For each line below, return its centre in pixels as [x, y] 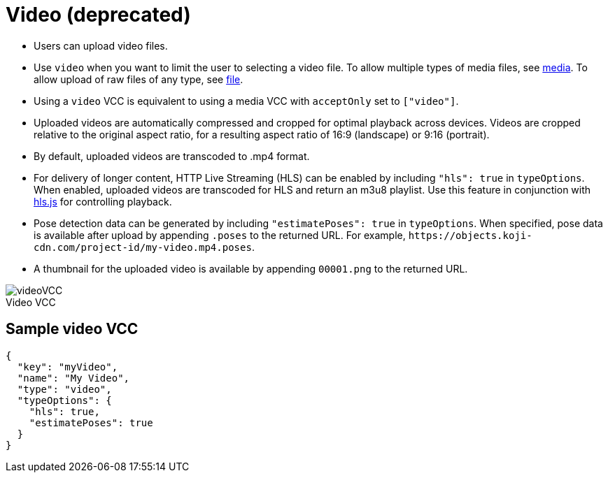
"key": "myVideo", [68, 367]
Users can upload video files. [101, 45]
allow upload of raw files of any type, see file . [139, 79]
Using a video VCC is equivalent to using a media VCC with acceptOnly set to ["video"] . [246, 101]
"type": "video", [64, 389]
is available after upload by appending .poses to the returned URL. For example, [220, 235]
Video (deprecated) [98, 15]
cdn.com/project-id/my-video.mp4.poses [143, 247]
